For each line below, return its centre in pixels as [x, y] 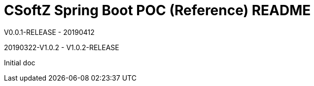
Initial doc [20, 62]
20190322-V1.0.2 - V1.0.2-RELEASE [62, 47]
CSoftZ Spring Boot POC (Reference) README [157, 10]
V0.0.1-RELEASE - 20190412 [49, 32]
